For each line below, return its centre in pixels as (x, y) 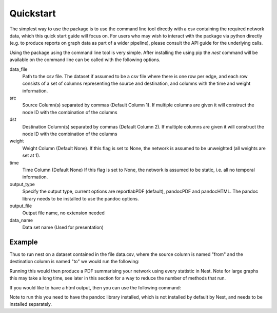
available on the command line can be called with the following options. (85, 60)
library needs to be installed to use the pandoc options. (81, 198)
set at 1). (31, 155)
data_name (21, 220)
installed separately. (31, 304)
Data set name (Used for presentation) (63, 227)
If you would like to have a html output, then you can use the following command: (95, 287)
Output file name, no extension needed (64, 213)
